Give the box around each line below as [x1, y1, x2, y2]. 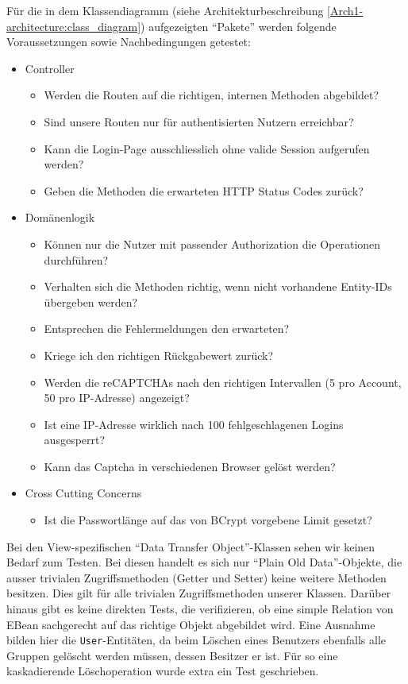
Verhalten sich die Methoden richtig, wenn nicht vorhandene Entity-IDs [44, 278, 392, 295]
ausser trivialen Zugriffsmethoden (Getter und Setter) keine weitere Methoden [6, 569, 387, 585]
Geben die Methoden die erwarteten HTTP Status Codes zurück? [44, 182, 364, 199]
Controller [25, 60, 75, 76]
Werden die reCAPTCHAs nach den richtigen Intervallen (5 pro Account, [44, 373, 402, 390]
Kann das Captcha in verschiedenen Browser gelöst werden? [44, 458, 336, 474]
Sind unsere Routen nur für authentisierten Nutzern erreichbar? [44, 113, 354, 129]
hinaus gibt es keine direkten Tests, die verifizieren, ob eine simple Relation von [6, 601, 394, 617]
